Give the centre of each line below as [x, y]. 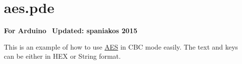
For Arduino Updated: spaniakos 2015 [71, 31]
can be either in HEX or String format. [62, 56]
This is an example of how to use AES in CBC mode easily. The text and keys [121, 46]
